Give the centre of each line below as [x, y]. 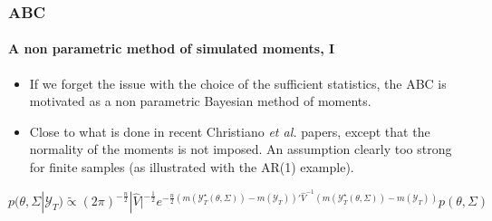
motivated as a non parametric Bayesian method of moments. [200, 101]
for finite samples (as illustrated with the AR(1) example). [192, 167]
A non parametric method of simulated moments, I [172, 48]
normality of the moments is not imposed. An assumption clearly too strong [241, 149]
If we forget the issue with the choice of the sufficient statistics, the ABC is [238, 83]
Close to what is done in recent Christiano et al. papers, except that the [230, 131]
